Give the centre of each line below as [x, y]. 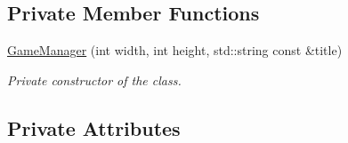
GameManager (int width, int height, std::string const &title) [175, 50]
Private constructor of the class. [94, 79]
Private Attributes [94, 127]
